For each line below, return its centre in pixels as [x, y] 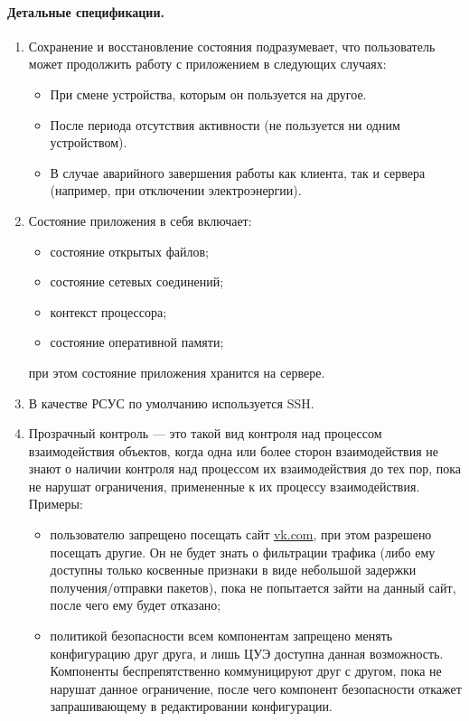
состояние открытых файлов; [129, 251]
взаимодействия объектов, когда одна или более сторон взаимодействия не [233, 450]
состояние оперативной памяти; [137, 342]
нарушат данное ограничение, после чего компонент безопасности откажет [256, 688]
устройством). [89, 142]
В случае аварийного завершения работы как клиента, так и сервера [238, 172]
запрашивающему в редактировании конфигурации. [191, 706]
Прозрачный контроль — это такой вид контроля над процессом [205, 433]
